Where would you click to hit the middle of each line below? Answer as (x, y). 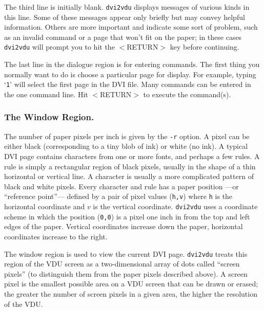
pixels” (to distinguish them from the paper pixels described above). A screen (126, 273)
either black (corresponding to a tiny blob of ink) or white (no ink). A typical (126, 146)
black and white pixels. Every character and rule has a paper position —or (121, 186)
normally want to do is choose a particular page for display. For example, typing (130, 74)
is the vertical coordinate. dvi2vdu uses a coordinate (175, 206)
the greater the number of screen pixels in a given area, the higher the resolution (131, 293)
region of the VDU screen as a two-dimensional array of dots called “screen (122, 264)
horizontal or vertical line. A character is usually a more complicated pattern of (129, 176)
